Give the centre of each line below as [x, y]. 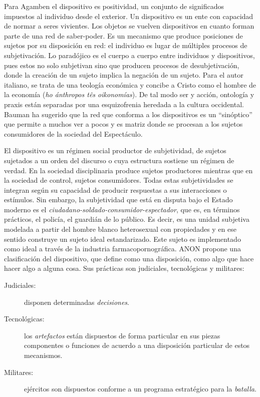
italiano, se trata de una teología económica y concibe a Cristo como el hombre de [130, 84]
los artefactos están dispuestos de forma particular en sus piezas [122, 335]
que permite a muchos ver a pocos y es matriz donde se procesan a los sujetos [123, 124]
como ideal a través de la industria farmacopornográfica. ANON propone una [122, 249]
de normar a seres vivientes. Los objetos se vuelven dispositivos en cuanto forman [129, 26]
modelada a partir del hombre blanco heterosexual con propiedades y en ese [120, 229]
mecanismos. [43, 355]
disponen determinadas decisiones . [77, 302]
